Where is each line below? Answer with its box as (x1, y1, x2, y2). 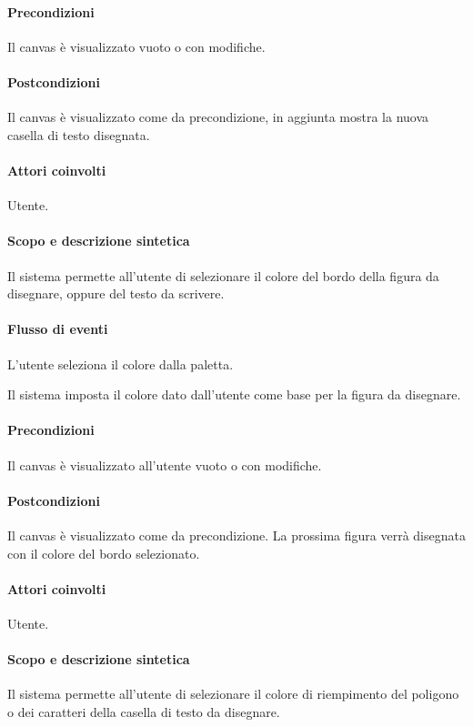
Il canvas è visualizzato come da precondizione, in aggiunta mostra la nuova (7, 107, 429, 126)
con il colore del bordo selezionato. (7, 543, 200, 562)
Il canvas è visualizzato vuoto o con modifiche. (7, 36, 266, 56)
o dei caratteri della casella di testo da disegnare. (7, 702, 280, 721)
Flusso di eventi (7, 319, 108, 338)
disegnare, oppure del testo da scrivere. (7, 284, 225, 303)
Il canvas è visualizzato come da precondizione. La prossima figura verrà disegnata (7, 525, 466, 544)
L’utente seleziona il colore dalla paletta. (7, 354, 234, 373)
